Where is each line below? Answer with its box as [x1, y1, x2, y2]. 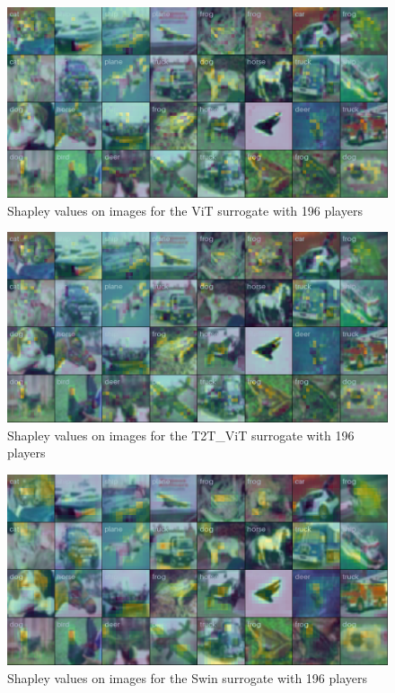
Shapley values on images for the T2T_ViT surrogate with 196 [7, 425, 355, 444]
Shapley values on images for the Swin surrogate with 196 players [7, 668, 368, 687]
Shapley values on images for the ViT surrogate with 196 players [7, 200, 363, 219]
